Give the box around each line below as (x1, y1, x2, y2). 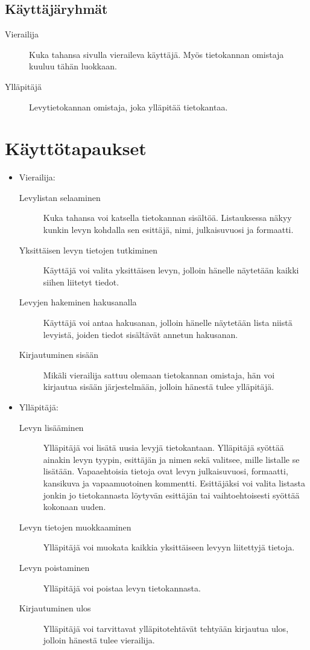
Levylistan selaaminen (19, 191, 101, 203)
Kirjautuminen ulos (19, 602, 91, 614)
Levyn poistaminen (19, 561, 90, 573)
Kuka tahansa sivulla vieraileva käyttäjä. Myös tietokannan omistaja (29, 48, 284, 60)
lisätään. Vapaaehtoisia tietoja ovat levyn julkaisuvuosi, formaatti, (43, 465, 288, 477)
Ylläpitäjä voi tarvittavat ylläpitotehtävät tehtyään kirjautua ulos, (43, 622, 289, 634)
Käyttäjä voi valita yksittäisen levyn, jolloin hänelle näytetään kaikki (43, 264, 299, 276)
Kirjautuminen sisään (19, 348, 99, 361)
